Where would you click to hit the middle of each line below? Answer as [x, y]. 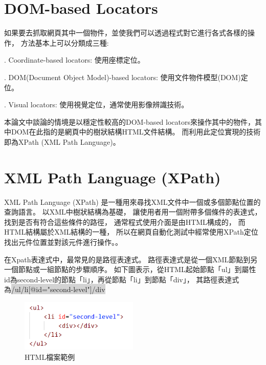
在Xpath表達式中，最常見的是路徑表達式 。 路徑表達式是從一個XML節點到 [127, 259]
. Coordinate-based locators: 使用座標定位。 [74, 60]
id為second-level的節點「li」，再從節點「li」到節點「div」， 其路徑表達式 [122, 279]
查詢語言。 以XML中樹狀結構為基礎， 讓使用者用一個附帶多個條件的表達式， [133, 212]
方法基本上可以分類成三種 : [65, 42]
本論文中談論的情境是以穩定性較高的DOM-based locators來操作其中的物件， [129, 121]
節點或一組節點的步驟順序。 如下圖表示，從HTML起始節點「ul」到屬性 [137, 269]
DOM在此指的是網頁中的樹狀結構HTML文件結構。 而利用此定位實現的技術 [136, 132]
